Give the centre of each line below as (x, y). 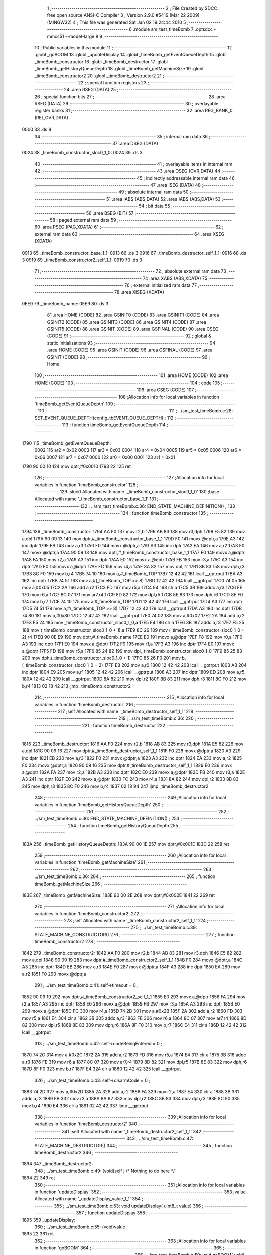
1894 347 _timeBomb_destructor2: (57, 1164)
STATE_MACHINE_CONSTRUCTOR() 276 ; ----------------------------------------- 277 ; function (135, 934)
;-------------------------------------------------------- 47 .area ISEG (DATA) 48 (117, 185)
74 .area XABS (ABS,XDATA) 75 (175, 278)
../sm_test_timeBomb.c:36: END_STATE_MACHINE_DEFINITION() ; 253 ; (108, 819)
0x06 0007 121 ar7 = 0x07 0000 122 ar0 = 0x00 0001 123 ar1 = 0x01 (105, 457)
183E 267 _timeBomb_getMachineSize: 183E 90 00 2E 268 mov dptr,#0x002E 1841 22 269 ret (118, 895)
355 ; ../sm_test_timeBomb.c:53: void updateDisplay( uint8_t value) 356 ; (128, 1206)
